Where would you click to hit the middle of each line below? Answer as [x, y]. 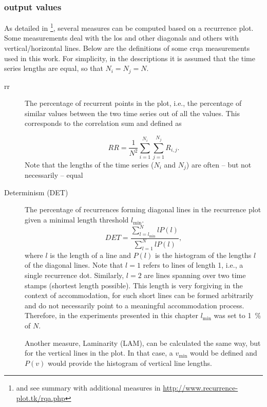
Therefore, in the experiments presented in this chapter [111, 315]
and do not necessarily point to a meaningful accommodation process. [135, 305]
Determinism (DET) [36, 192]
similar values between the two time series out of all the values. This [132, 113]
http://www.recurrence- [201, 388]
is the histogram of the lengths [203, 255]
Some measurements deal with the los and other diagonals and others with [121, 38]
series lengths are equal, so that [54, 68]
